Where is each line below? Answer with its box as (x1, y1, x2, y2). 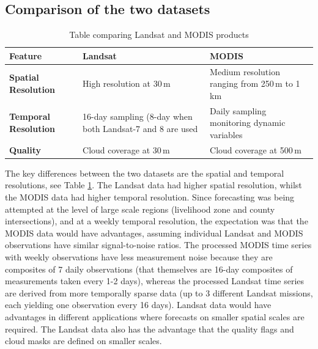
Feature (9, 49, 42, 62)
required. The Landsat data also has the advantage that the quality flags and (5, 322, 294, 335)
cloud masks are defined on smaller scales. (5, 334, 162, 347)
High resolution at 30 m (83, 77, 171, 90)
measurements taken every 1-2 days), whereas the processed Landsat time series (5, 274, 305, 287)
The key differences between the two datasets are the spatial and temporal (5, 166, 284, 179)
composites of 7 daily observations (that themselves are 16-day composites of (5, 262, 293, 275)
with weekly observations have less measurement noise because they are (5, 250, 273, 263)
